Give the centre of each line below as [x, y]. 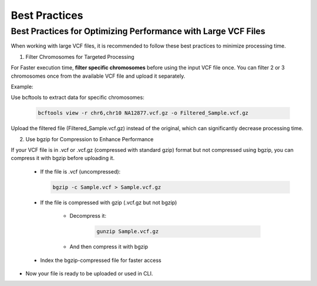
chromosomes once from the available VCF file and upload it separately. [98, 76]
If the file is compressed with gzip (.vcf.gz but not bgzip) [109, 202]
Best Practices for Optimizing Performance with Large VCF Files [138, 31]
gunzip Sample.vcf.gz [128, 232]
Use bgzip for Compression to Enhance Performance [90, 139]
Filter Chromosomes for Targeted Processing [80, 56]
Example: [22, 87]
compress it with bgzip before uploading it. [63, 158]
